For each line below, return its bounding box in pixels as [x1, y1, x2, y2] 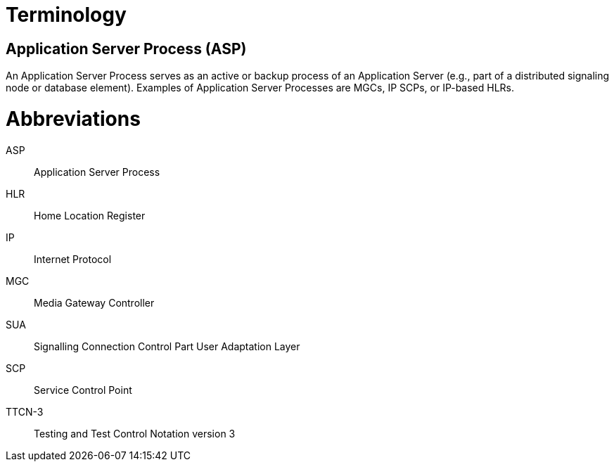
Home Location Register [34, 209, 146, 222]
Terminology [6, 3, 127, 27]
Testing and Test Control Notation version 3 [34, 427, 236, 440]
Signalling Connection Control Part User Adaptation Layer [34, 340, 300, 352]
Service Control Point [34, 383, 132, 396]
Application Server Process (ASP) [6, 39, 247, 58]
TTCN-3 [6, 405, 44, 418]
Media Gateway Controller [34, 296, 155, 309]
